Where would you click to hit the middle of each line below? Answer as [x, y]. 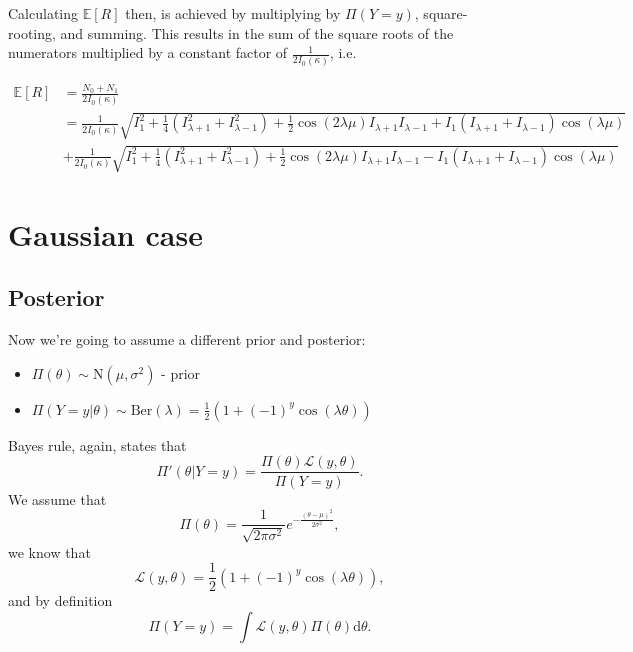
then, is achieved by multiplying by [233, 13]
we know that [49, 551]
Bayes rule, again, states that [97, 444]
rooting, [32, 32]
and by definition [60, 600]
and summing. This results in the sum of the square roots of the [257, 32]
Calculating [43, 13]
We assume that [57, 498]
